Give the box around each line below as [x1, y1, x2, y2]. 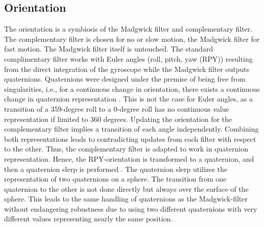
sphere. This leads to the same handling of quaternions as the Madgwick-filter [4, 193, 248, 204]
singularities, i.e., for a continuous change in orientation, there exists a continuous [4, 83, 260, 94]
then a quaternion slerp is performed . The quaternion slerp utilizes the [4, 163, 227, 174]
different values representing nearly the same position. [4, 213, 173, 224]
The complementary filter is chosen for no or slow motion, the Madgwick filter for [4, 33, 260, 44]
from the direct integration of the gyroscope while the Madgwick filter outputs [4, 63, 250, 74]
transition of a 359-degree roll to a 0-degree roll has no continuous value [4, 103, 229, 114]
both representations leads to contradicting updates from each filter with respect [4, 133, 256, 144]
